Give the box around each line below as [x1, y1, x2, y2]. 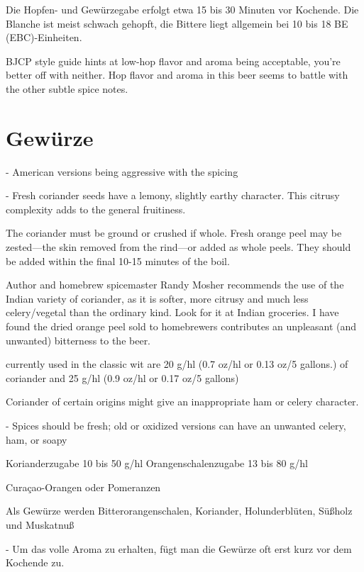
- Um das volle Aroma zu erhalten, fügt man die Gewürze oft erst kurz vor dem [6, 541, 352, 556]
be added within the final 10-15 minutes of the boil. [6, 253, 230, 268]
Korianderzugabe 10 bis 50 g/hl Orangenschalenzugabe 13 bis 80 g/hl [6, 456, 308, 471]
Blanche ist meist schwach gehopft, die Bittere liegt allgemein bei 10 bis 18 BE [6, 16, 348, 30]
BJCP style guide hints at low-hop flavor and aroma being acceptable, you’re [6, 53, 341, 68]
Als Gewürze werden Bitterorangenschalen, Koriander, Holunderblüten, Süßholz [6, 503, 353, 518]
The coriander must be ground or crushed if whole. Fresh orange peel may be [6, 225, 342, 240]
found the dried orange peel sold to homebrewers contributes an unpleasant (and [6, 319, 357, 334]
